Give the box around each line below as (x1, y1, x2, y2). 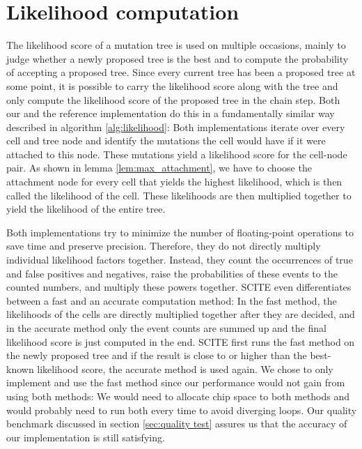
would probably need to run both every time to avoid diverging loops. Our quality (6, 402, 357, 417)
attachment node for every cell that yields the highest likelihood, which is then (6, 174, 343, 189)
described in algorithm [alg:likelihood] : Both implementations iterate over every (6, 119, 345, 134)
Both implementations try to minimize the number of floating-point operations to (6, 224, 354, 239)
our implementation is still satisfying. (6, 429, 165, 444)
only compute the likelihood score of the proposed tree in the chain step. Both (6, 92, 340, 107)
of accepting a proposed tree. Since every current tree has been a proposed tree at (6, 65, 356, 79)
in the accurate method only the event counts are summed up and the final (6, 321, 326, 335)
